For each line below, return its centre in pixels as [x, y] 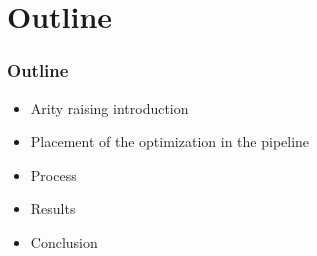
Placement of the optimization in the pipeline [170, 141]
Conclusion [64, 241]
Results [53, 208]
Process [53, 174]
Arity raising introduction [109, 107]
